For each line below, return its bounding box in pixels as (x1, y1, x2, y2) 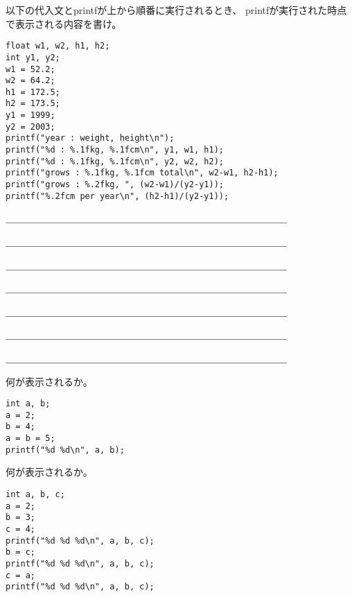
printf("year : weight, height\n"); (6, 133, 175, 144)
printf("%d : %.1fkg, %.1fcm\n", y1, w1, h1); (6, 145, 224, 155)
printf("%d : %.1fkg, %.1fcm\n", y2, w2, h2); (6, 156, 224, 166)
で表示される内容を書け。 (6, 16, 122, 31)
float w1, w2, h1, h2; (6, 41, 110, 51)
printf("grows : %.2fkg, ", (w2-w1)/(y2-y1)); (6, 180, 224, 190)
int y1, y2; (6, 52, 60, 62)
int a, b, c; (6, 490, 65, 499)
